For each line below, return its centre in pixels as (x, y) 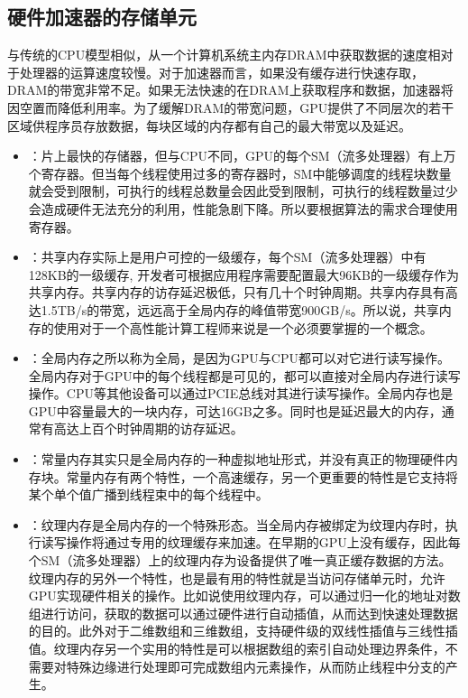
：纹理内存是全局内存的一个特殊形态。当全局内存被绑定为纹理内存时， (237, 524)
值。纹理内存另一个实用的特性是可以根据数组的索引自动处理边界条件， (237, 649)
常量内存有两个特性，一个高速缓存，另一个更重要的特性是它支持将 (262, 476)
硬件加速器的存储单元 (102, 17)
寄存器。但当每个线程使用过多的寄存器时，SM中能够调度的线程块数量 (246, 173)
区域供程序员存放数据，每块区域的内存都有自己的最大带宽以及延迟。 (209, 125)
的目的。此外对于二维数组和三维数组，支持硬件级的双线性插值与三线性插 (243, 631)
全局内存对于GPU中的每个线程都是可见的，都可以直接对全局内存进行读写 (244, 375)
